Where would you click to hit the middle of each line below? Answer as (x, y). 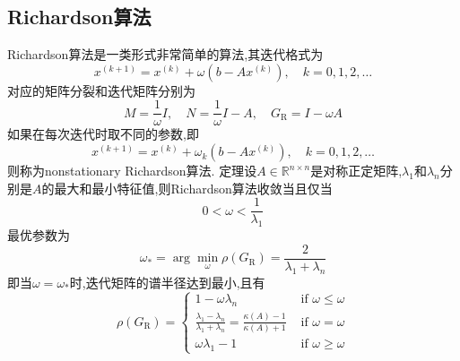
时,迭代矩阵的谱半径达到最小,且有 (167, 282)
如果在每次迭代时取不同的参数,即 (103, 134)
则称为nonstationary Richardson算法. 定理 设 (132, 171)
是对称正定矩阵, (356, 171)
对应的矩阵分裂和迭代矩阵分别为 (101, 90)
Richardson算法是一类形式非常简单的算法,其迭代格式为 (165, 54)
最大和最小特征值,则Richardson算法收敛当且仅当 (193, 188)
